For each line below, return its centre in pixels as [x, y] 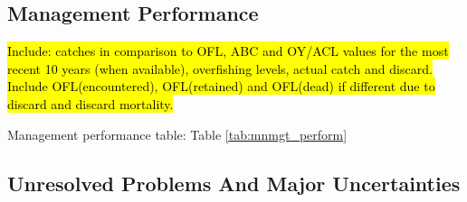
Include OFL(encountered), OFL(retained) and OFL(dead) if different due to [221, 86]
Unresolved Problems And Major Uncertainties [234, 183]
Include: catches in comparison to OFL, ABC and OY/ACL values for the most [228, 51]
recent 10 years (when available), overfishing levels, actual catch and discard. [220, 68]
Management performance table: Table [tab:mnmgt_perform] [177, 134]
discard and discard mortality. [91, 103]
